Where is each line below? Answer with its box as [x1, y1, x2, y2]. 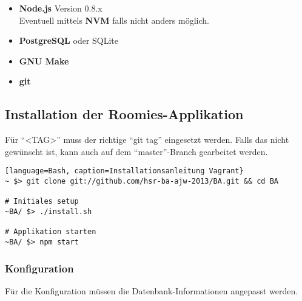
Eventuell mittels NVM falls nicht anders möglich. [19, 13, 209, 26]
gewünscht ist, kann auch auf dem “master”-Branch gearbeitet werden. [5, 145, 268, 157]
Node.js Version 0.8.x [19, 2, 102, 14]
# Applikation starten [5, 227, 96, 237]
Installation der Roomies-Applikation [5, 105, 244, 123]
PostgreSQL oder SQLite [19, 34, 119, 47]
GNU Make [19, 54, 69, 67]
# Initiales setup [5, 197, 79, 206]
